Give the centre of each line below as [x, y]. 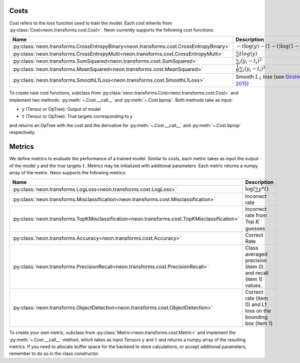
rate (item [256, 298]
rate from [256, 215]
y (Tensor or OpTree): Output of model [61, 109]
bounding [256, 317]
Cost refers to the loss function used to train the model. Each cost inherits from [91, 23]
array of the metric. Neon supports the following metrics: [68, 173]
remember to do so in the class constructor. [54, 353]
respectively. [22, 132]
